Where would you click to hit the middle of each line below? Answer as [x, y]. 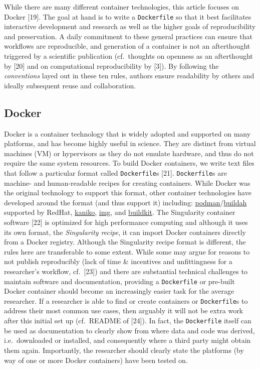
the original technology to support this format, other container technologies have [128, 193]
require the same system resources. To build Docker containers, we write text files [129, 163]
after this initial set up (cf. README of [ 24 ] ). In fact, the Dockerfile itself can [128, 321]
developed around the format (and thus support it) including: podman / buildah [125, 202]
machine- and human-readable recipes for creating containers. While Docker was [127, 182]
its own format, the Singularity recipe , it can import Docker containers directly [125, 232]
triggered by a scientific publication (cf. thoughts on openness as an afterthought [128, 56]
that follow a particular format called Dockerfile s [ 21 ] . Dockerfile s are [115, 172]
